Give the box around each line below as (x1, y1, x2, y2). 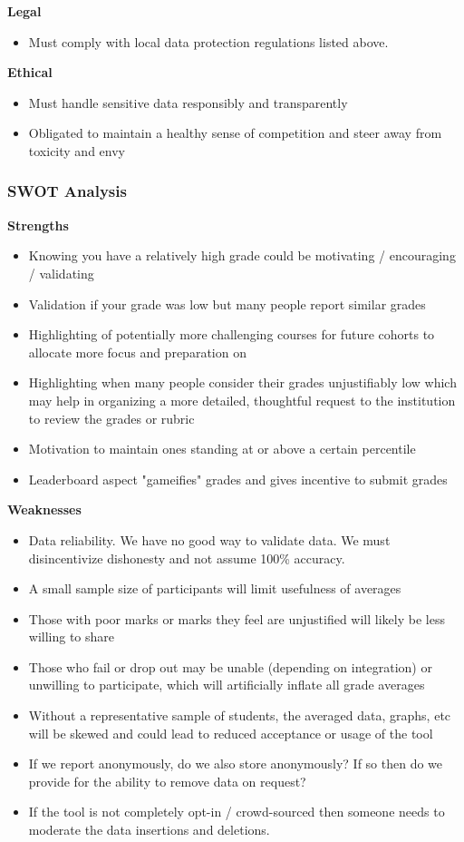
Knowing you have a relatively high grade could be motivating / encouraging (28, 246, 456, 265)
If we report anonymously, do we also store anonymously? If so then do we (28, 754, 443, 773)
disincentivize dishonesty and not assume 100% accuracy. (28, 548, 345, 567)
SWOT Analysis (7, 180, 127, 202)
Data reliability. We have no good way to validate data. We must (28, 530, 391, 549)
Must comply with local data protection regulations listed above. (28, 32, 389, 51)
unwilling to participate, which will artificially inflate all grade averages (28, 675, 425, 694)
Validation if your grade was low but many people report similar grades (28, 294, 426, 313)
